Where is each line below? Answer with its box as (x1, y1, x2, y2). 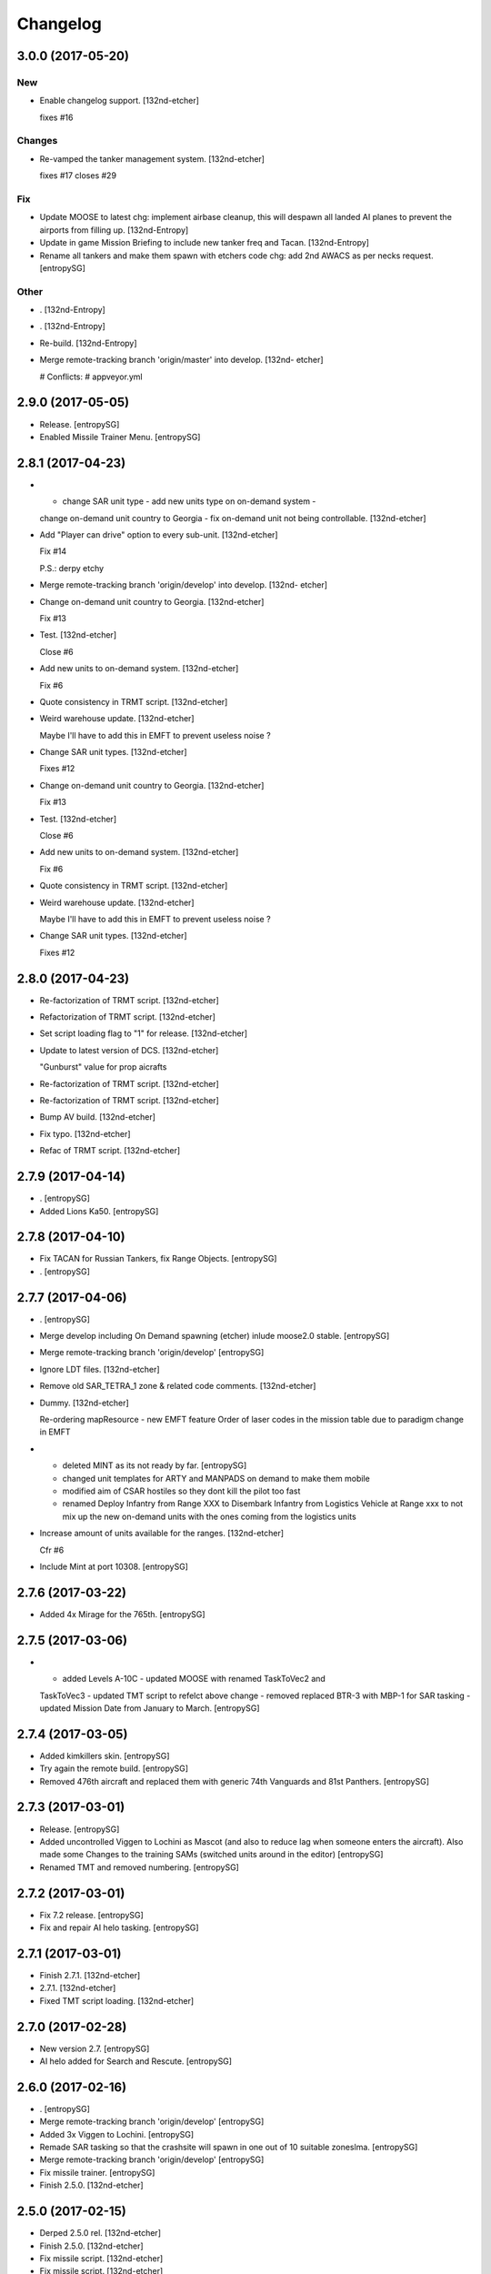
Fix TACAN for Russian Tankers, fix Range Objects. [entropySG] (39, 1253, 277, 1264)
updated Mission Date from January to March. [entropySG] (39, 1702, 260, 1714)
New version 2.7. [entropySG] (39, 2043, 150, 2054)
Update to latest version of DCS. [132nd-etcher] (39, 1044, 219, 1055)
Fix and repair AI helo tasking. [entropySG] (39, 1922, 199, 1933)
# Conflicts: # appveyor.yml (39, 371, 143, 382)
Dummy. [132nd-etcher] (39, 1397, 129, 1408)
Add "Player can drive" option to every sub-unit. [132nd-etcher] (39, 529, 278, 540)
